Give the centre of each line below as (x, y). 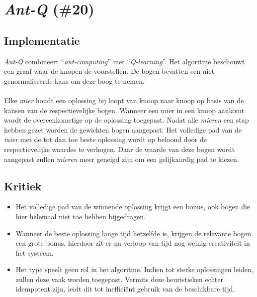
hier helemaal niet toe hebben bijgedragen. (81, 216)
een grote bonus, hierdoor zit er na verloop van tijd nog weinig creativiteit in (133, 243)
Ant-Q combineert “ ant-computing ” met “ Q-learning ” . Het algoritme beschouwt (125, 61)
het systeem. (35, 252)
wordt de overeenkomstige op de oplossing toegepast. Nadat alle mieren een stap (127, 120)
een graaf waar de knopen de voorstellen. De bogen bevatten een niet (109, 71)
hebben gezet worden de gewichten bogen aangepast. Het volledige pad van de (123, 129)
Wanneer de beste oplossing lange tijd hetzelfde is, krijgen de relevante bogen (133, 233)
